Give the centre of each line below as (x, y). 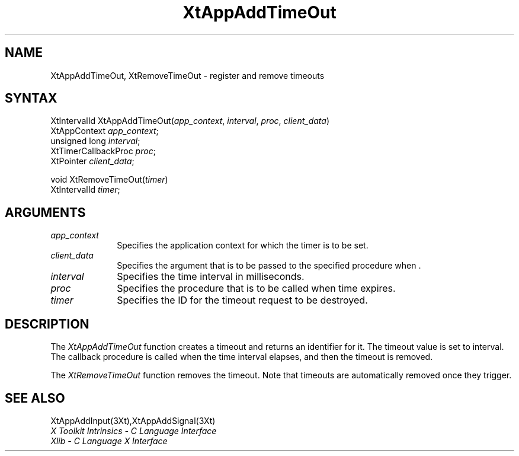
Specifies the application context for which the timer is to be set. (243, 245)
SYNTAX (31, 98)
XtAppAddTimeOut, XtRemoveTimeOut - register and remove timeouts (188, 75)
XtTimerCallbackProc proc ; (103, 151)
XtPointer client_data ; (92, 161)
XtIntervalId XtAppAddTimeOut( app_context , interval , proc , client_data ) (190, 121)
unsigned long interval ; (95, 141)
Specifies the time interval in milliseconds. (211, 277)
